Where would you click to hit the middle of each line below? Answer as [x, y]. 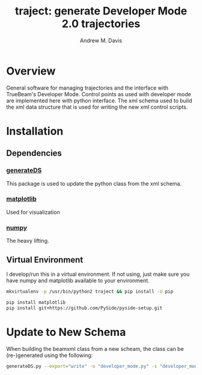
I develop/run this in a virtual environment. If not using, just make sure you [98, 274]
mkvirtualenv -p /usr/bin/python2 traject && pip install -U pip [90, 291]
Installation [35, 131]
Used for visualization [33, 212]
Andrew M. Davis [101, 40]
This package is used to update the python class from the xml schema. [94, 183]
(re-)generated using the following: [50, 355]
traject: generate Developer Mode [101, 11]
